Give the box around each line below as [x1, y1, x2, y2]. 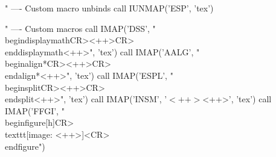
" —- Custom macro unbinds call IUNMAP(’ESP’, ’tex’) [5, 2, 214, 14]
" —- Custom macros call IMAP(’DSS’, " [5, 22, 156, 34]
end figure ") [5, 140, 45, 152]
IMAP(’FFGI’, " [5, 104, 65, 117]
